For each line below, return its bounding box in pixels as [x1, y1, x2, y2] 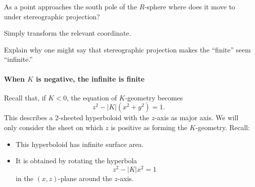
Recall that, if [4, 92, 46, 102]
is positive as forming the [110, 122, 188, 132]
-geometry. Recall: [195, 122, 250, 132]
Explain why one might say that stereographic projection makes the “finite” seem [4, 44, 251, 54]
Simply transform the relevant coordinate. [4, 28, 131, 38]
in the [15, 173, 34, 183]
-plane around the [58, 173, 112, 183]
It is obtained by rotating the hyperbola [15, 155, 137, 166]
